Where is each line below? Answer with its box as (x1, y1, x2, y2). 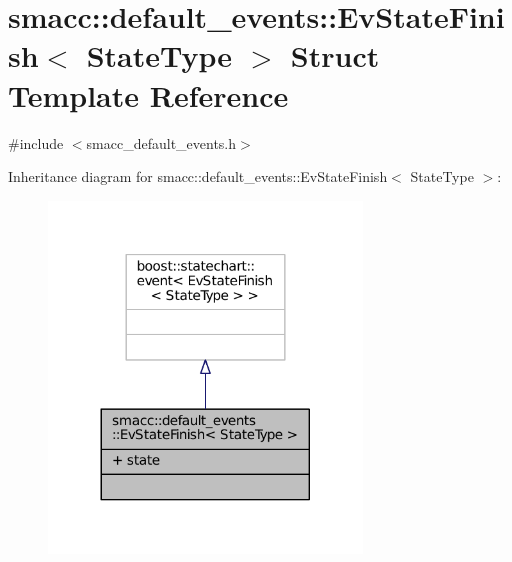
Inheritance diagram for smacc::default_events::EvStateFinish (8, 166, 388, 187)
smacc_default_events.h (86, 132, 237, 153)
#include (8, 132, 64, 153)
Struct (290, 35, 380, 76)
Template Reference (8, 74, 289, 115)
